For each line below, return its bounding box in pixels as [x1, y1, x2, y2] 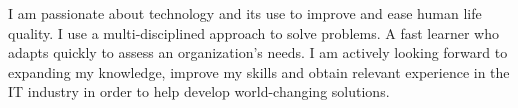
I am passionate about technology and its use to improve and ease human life [8, 3, 482, 23]
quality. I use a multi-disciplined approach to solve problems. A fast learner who [8, 22, 499, 43]
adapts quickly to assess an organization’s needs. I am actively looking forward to [8, 42, 508, 63]
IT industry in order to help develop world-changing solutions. [8, 81, 390, 102]
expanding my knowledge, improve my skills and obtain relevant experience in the [8, 61, 510, 82]
